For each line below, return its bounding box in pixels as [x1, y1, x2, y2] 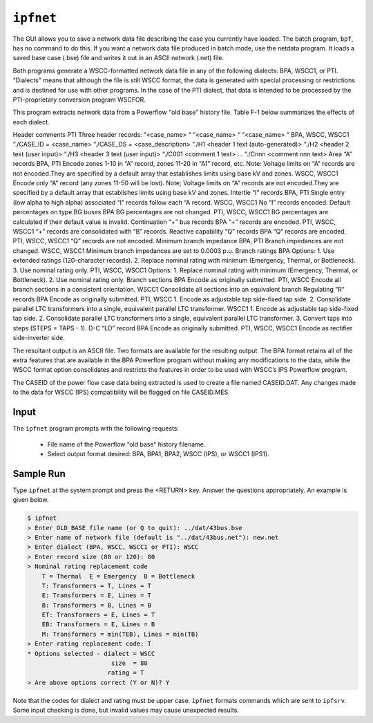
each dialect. [12, 118, 50, 126]
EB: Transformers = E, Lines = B [41, 621, 155, 628]
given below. [12, 496, 49, 504]
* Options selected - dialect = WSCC [27, 650, 155, 657]
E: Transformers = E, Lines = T [41, 592, 152, 599]
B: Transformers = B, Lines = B [41, 601, 152, 609]
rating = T [107, 669, 144, 677]
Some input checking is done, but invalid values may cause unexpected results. [12, 706, 240, 715]
